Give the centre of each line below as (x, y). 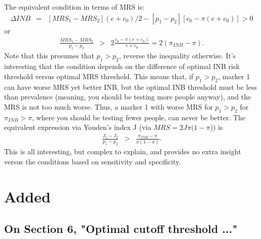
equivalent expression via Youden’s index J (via (78, 127)
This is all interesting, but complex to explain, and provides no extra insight (123, 151)
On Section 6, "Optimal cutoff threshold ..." (121, 229)
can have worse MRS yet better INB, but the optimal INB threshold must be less (130, 87)
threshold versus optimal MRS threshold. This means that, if (99, 76)
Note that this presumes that (49, 56)
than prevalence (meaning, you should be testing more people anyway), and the (128, 97)
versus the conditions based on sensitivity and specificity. (92, 161)
